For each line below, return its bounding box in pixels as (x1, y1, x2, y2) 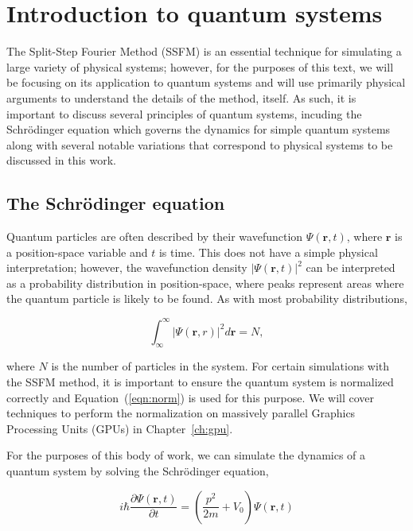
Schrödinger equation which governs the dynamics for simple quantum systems (6, 121, 391, 138)
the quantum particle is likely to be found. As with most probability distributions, (6, 290, 407, 307)
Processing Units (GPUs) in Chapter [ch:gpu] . (6, 420, 233, 436)
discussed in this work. (6, 152, 117, 169)
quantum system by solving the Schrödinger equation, (6, 462, 269, 479)
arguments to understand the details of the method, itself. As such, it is (6, 89, 357, 106)
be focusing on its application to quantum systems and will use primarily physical (6, 74, 406, 91)
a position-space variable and (6, 243, 148, 260)
